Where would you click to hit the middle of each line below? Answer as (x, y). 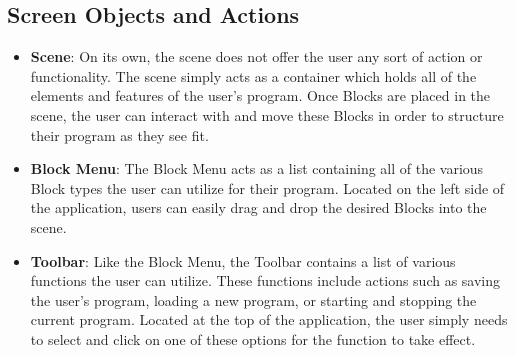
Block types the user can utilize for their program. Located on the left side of (267, 187)
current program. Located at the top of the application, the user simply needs (269, 319)
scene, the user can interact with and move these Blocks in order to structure (267, 114)
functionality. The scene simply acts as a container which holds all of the (253, 75)
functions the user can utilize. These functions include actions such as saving (265, 280)
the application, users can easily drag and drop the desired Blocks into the (258, 207)
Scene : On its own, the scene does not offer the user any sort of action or (256, 56)
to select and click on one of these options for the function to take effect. (253, 338)
